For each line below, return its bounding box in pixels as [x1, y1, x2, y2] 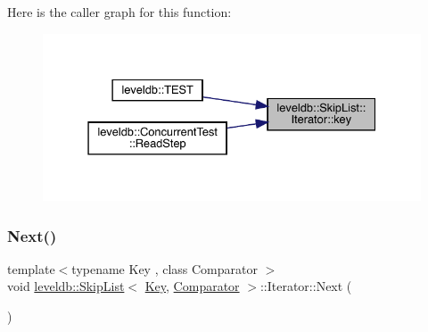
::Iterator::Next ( [259, 277, 352, 295]
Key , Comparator [144, 277, 240, 295]
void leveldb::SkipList [7, 277, 125, 295]
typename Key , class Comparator [71, 259, 258, 278]
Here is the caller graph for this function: [7, 3, 232, 21]
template [7, 259, 55, 278]
